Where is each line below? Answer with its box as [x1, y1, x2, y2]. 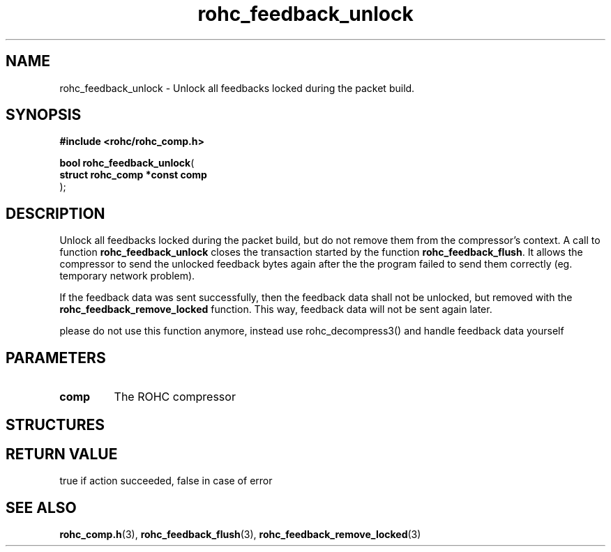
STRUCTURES [6, 415, 105, 434]
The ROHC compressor [114, 390, 236, 404]
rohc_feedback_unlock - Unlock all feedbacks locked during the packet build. [59, 82, 415, 94]
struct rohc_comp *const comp [59, 169, 207, 181]
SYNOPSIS [6, 106, 82, 124]
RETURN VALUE [6, 445, 118, 463]
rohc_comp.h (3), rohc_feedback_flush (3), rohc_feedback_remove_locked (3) [59, 528, 421, 541]
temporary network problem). [59, 270, 195, 282]
